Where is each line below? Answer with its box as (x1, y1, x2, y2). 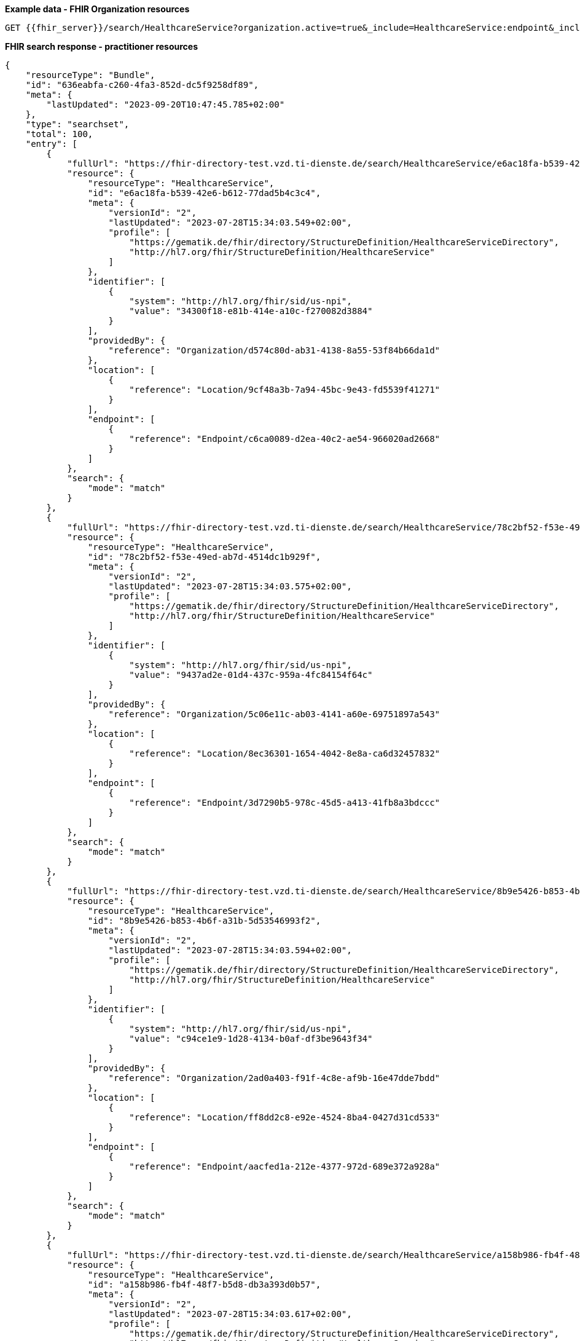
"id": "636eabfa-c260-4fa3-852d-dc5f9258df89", (25, 80, 259, 90)
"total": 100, (25, 129, 93, 139)
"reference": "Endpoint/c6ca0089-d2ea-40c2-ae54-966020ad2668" (129, 434, 441, 444)
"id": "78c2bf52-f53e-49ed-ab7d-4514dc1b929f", (87, 552, 321, 562)
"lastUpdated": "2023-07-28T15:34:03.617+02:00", (108, 1309, 352, 1319)
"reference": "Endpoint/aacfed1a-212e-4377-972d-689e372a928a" (129, 1162, 441, 1171)
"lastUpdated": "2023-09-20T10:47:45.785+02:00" (46, 100, 285, 109)
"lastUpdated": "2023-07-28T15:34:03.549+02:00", (108, 218, 352, 227)
